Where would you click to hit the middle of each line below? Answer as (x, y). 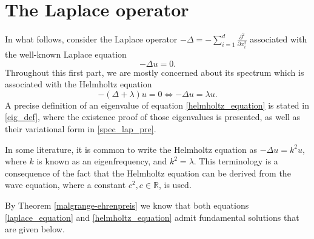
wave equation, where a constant (65, 185)
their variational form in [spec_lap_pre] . (81, 129)
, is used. (175, 185)
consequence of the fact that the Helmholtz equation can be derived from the (148, 173)
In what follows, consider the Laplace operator (91, 39)
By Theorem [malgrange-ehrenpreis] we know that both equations (127, 205)
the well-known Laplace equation (66, 54)
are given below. (35, 229)
